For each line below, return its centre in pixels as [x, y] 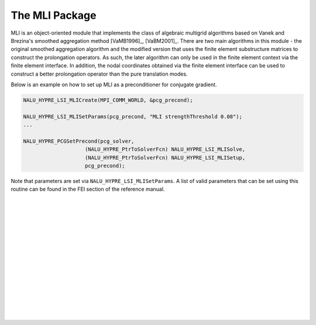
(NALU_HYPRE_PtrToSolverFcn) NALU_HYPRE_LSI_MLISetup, [165, 158]
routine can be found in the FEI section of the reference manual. [88, 189]
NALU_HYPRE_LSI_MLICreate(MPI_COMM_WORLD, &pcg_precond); [108, 100]
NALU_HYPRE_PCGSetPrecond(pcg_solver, [79, 141]
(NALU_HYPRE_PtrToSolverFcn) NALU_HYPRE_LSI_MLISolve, [165, 149]
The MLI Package [54, 15]
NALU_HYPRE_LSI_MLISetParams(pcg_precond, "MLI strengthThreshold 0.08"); [133, 116]
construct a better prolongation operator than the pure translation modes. [99, 74]
